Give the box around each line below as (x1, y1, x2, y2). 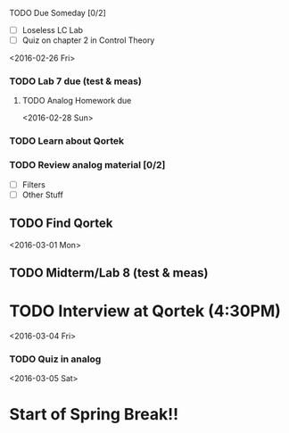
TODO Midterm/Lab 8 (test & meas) (9, 265, 209, 280)
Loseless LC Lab (21, 25, 83, 35)
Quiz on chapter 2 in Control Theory (21, 35, 155, 46)
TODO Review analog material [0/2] (9, 159, 166, 171)
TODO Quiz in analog (9, 353, 102, 365)
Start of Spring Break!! (9, 404, 179, 425)
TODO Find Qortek (9, 216, 113, 231)
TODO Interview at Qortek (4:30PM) (9, 301, 281, 321)
